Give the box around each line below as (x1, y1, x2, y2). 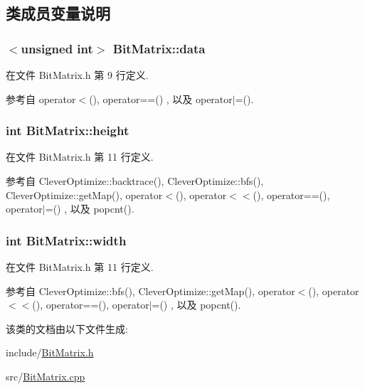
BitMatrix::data (112, 39, 206, 57)
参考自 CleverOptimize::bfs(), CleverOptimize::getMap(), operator (6, 283, 295, 298)
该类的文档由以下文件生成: (6, 321, 128, 336)
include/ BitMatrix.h (6, 345, 94, 360)
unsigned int (21, 39, 93, 57)
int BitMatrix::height (6, 122, 129, 139)
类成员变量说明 (6, 2, 110, 24)
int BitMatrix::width (6, 231, 127, 249)
